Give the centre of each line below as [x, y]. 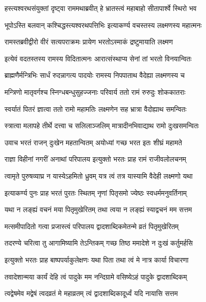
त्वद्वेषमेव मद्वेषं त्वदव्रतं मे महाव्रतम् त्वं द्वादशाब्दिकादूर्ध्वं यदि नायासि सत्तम [91, 293]
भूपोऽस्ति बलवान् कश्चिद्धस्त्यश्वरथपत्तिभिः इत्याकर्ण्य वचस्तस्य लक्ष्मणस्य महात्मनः [103, 25]
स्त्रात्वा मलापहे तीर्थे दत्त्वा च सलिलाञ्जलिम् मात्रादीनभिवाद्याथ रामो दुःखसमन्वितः [102, 126]
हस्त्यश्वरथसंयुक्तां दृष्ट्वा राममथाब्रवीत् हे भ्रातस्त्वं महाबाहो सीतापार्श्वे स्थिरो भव [101, 8]
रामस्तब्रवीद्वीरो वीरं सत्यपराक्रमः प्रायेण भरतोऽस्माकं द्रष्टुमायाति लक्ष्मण [89, 42]
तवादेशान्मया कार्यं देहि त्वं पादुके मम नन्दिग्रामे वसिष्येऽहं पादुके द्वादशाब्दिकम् [96, 276]
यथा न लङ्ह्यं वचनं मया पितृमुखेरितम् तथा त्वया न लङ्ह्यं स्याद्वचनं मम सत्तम [98, 209]
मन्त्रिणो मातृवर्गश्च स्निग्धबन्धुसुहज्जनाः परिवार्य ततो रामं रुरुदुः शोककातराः [95, 92]
